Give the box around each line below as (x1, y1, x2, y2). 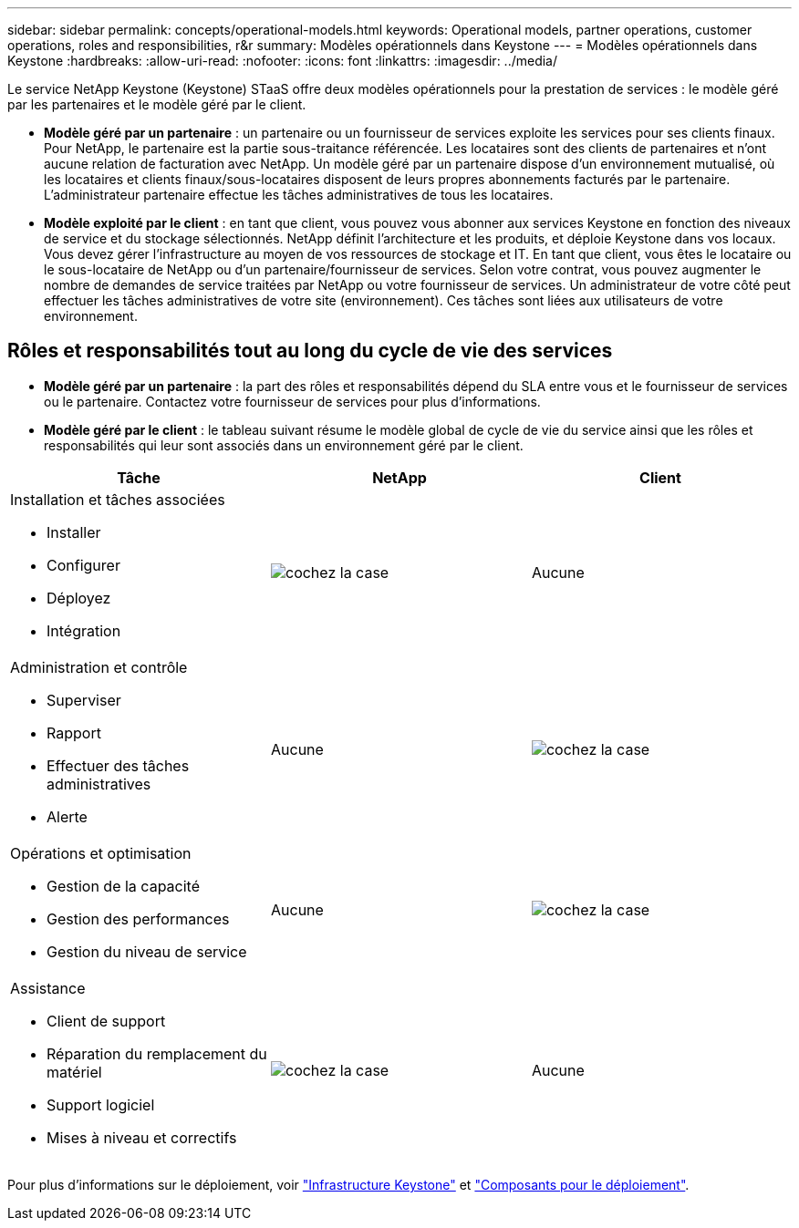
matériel (47, 1062, 102, 1081)
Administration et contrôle (10, 657, 188, 676)
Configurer (47, 555, 120, 574)
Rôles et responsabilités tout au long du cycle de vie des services (7, 339, 613, 363)
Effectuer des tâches (47, 756, 190, 775)
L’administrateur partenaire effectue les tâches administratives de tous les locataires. (44, 187, 554, 202)
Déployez (47, 588, 111, 607)
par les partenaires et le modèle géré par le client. (7, 97, 306, 112)
